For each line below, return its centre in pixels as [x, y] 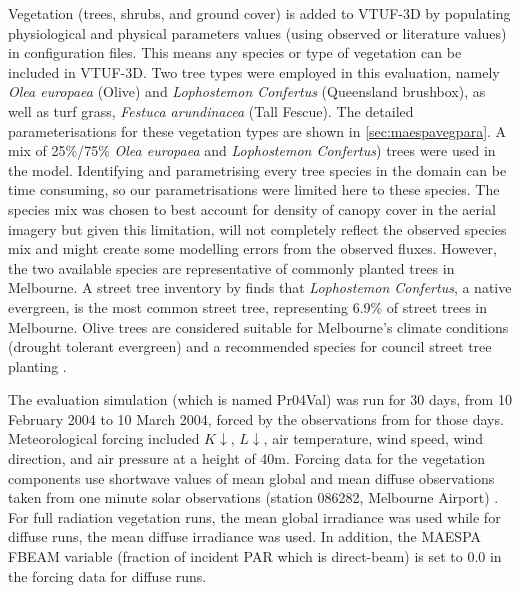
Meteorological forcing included [104, 438]
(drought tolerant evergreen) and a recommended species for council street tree [250, 346]
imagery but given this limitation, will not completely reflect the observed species [257, 228]
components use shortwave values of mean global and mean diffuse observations [251, 477]
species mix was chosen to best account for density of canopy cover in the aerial [252, 208]
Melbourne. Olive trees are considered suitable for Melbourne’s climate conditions [258, 326]
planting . [37, 365]
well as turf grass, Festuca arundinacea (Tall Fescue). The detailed [211, 110]
